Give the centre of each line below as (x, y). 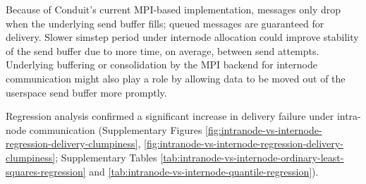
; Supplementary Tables (106, 157)
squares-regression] (46, 171)
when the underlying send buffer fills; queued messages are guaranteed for (165, 23)
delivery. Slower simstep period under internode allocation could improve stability (182, 37)
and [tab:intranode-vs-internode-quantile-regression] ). (204, 171)
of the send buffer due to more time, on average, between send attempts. (163, 50)
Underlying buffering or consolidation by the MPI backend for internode (161, 65)
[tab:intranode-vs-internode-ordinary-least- (252, 157)
